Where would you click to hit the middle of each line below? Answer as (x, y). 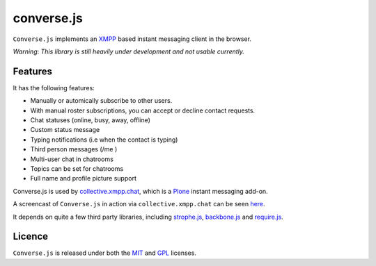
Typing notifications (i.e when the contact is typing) (104, 140)
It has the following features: (54, 88)
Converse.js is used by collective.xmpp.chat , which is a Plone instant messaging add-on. (140, 191)
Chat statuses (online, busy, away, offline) (91, 120)
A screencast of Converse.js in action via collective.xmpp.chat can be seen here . (139, 204)
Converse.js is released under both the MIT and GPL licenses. (104, 253)
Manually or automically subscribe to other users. (101, 101)
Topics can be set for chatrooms (77, 168)
